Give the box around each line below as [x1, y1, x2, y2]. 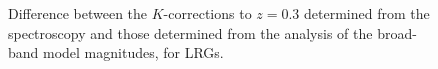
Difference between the [8, 3, 148, 23]
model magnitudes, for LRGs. [43, 42, 224, 63]
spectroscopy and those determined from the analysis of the [8, 22, 373, 43]
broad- [377, 22, 417, 43]
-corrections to [163, 3, 252, 23]
